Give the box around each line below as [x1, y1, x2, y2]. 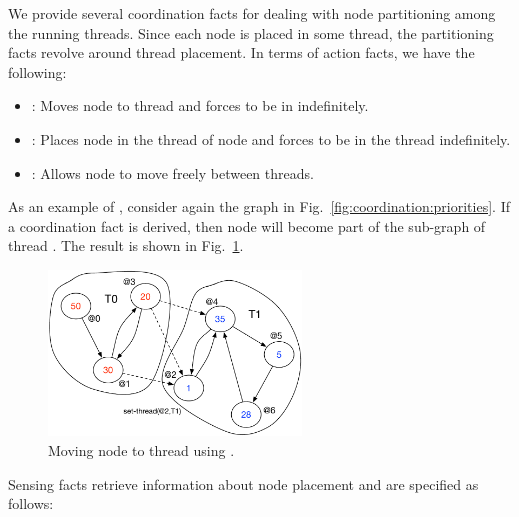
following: [8, 61, 67, 82]
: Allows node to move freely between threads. [31, 162, 314, 183]
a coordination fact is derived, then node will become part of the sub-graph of [8, 215, 486, 236]
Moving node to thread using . [48, 439, 235, 460]
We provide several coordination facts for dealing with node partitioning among [8, 3, 496, 23]
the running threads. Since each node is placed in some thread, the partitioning [8, 22, 494, 43]
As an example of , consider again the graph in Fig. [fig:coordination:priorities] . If [8, 196, 510, 217]
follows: [8, 493, 54, 514]
